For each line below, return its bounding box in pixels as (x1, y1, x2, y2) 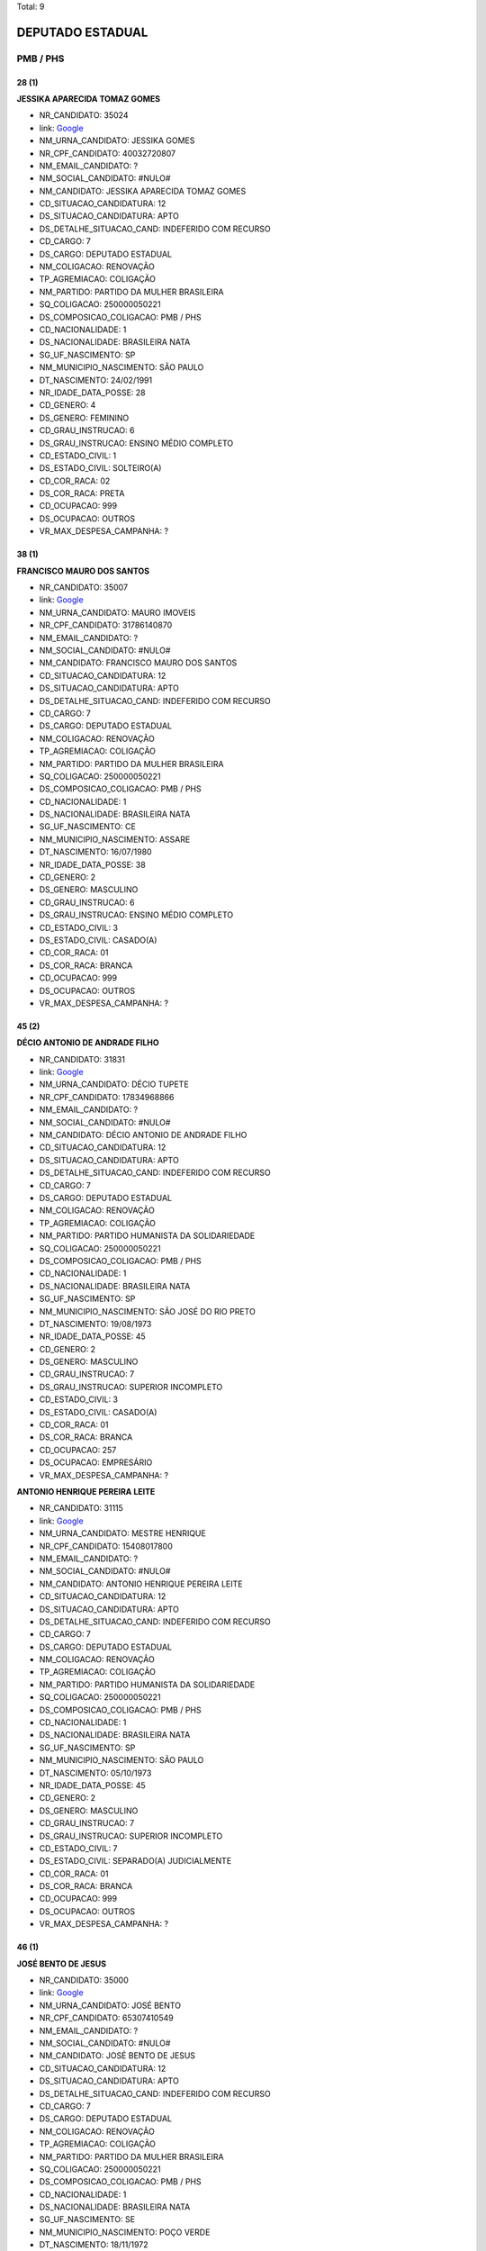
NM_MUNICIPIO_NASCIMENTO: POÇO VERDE (39, 2227, 211, 2237)
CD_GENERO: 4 (39, 400, 96, 411)
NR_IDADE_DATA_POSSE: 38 (39, 859, 146, 870)
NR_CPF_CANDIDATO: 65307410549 (39, 2012, 175, 2023)
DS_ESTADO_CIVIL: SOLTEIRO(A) (39, 463, 162, 474)
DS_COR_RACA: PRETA (39, 488, 125, 499)
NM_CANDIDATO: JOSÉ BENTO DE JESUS (39, 2050, 196, 2061)
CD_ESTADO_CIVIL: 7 (39, 1842, 118, 1854)
